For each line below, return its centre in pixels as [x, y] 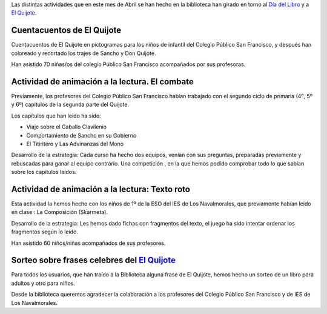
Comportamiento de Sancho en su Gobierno [81, 135]
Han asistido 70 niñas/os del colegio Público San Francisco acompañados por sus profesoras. [128, 64]
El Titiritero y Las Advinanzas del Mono [75, 144]
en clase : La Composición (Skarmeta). [60, 212]
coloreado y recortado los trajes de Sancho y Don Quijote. [84, 53]
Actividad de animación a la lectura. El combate [102, 82]
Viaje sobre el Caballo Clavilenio [67, 127]
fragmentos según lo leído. [45, 232]
